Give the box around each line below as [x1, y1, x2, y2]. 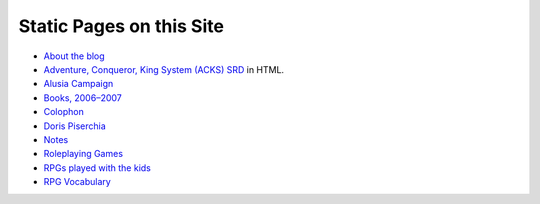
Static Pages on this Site [18, 15, 225, 37]
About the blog [43, 50, 105, 62]
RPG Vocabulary [43, 176, 112, 188]
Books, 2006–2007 [43, 91, 122, 104]
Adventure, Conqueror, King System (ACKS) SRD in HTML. [43, 63, 285, 75]
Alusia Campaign [43, 78, 114, 90]
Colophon [43, 106, 84, 118]
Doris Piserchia [43, 120, 107, 132]
